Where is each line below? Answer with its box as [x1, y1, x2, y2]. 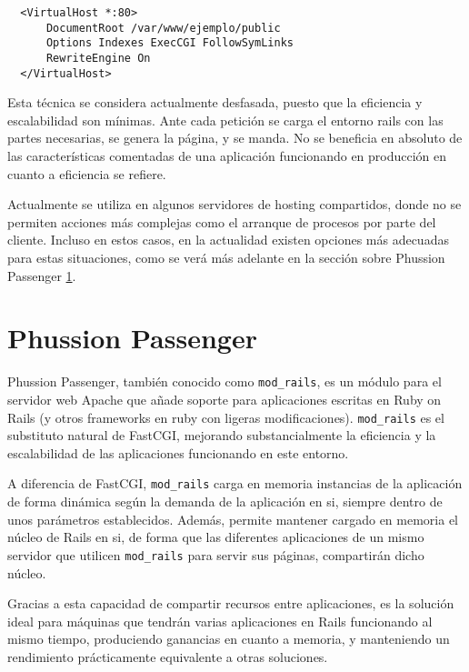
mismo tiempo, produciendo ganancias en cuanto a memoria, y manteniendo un [7, 629, 450, 648]
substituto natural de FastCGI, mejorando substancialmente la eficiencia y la [7, 426, 436, 445]
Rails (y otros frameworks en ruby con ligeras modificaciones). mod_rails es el [7, 407, 444, 426]
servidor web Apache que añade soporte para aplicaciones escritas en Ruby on [7, 390, 442, 408]
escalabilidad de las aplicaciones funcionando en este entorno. [7, 443, 349, 462]
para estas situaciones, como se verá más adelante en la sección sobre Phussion [7, 248, 445, 267]
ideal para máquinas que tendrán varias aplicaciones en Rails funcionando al [7, 611, 433, 630]
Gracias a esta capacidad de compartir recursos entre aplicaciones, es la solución [7, 594, 454, 613]
